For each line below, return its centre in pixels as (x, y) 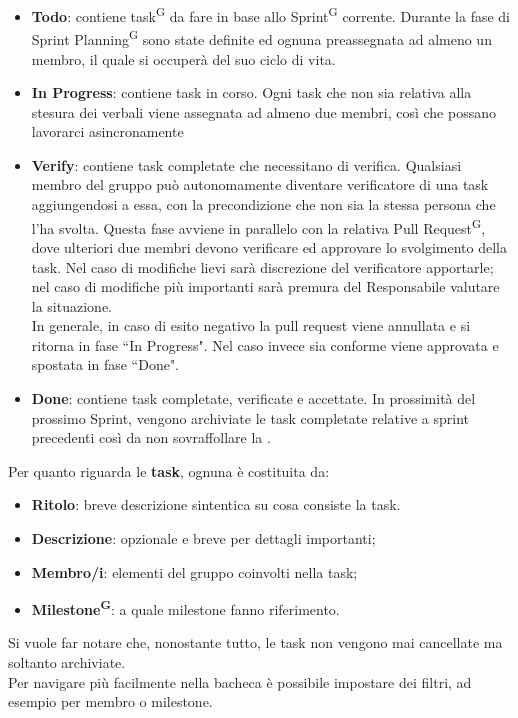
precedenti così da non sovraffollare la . (151, 437)
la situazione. (71, 305)
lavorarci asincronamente (107, 131)
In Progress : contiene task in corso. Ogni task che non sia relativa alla (251, 92)
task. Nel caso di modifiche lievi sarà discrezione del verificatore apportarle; (262, 266)
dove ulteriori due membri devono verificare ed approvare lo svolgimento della (269, 246)
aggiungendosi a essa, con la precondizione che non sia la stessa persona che (263, 204)
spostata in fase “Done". (105, 364)
